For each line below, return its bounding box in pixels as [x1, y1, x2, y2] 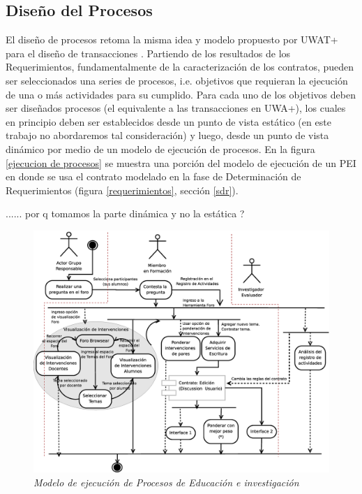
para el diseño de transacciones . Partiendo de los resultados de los [6, 45, 291, 60]
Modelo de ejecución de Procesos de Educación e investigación [33, 474, 299, 489]
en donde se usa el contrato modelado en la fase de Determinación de [6, 169, 301, 184]
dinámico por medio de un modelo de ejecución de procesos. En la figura [6, 141, 315, 156]
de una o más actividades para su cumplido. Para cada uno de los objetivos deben [6, 87, 356, 101]
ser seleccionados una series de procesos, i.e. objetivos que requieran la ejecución [6, 73, 348, 87]
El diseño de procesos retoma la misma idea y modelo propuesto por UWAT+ [6, 32, 338, 47]
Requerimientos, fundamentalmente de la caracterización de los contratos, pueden [6, 59, 354, 74]
